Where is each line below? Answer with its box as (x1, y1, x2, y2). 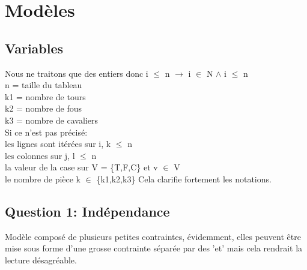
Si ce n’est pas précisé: (5, 125, 88, 138)
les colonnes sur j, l (5, 149, 75, 161)
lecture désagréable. (5, 253, 77, 266)
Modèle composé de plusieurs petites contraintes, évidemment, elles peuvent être (5, 230, 301, 242)
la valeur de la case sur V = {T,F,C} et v (5, 161, 158, 173)
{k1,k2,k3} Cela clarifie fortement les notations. (96, 172, 272, 185)
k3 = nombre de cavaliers (5, 113, 98, 126)
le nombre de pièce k (5, 172, 81, 185)
